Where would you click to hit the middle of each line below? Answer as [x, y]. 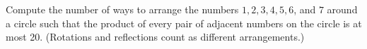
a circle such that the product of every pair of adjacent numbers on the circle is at [184, 23]
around [342, 9]
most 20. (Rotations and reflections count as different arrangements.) [155, 37]
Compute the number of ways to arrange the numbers [122, 9]
